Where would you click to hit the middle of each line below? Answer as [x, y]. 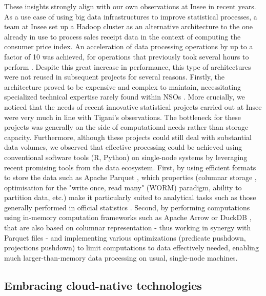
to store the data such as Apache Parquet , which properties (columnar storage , [130, 177]
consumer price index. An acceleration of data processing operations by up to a [129, 46]
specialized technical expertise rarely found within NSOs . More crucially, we [125, 97]
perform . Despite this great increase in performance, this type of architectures [128, 66]
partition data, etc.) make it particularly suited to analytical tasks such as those [130, 197]
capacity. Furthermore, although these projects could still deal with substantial [128, 137]
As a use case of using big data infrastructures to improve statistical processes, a [131, 16]
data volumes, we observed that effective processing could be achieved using [123, 147]
